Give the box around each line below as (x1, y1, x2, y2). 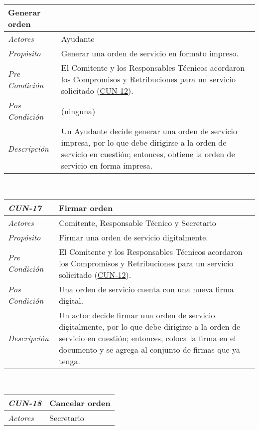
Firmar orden (59, 202, 113, 214)
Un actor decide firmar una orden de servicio (59, 309, 215, 321)
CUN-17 (8, 202, 42, 214)
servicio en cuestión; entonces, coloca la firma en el (59, 332, 236, 344)
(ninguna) (61, 105, 96, 117)
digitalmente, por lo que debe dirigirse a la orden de (59, 320, 241, 332)
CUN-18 (8, 397, 42, 409)
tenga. (59, 355, 80, 367)
